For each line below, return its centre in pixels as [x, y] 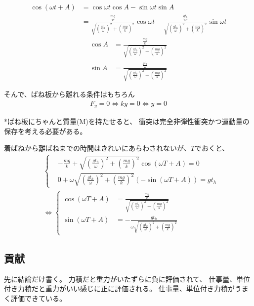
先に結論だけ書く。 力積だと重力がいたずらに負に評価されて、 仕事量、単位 [127, 279]
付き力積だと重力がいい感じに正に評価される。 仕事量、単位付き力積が [119, 288]
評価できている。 [38, 298]
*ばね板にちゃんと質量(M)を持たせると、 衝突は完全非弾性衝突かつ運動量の [127, 121]
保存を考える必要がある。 [45, 131]
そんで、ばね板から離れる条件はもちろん [69, 94]
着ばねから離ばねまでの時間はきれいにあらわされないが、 [97, 148]
